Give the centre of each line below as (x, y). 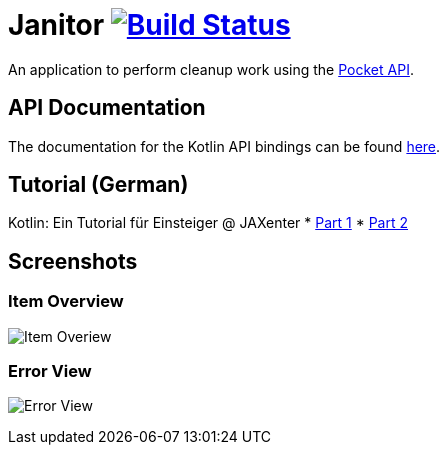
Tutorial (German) (98, 185)
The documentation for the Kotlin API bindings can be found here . (224, 146)
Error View (50, 371)
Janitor (56, 25)
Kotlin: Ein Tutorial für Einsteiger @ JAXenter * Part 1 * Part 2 (208, 223)
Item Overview (66, 301)
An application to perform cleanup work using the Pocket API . (211, 69)
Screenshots (73, 261)
